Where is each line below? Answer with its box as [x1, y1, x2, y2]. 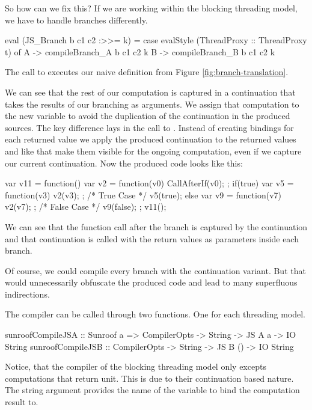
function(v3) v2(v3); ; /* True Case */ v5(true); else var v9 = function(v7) [5, 188, 281, 201]
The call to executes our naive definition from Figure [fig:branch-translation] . [5, 66, 289, 78]
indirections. [5, 287, 50, 300]
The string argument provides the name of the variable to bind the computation [5, 384, 300, 396]
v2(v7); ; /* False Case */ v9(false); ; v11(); [5, 200, 167, 213]
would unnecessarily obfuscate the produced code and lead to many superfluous [5, 276, 298, 289]
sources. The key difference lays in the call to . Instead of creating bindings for [5, 121, 294, 133]
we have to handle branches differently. [5, 13, 148, 26]
